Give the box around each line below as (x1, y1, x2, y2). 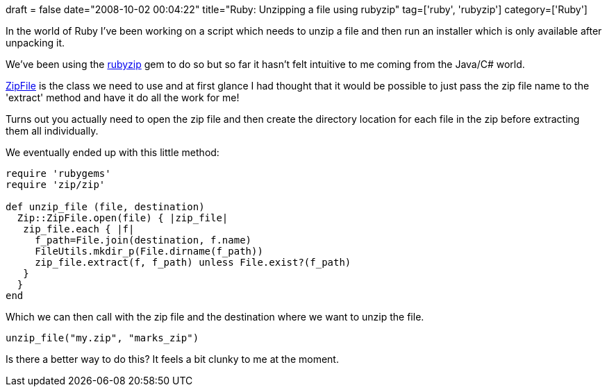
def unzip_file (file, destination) (6, 201, 205, 212)
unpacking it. (6, 37, 65, 49)
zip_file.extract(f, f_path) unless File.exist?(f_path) (35, 257, 351, 268)
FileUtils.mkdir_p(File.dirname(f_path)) (35, 246, 263, 257)
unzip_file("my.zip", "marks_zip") (6, 332, 199, 343)
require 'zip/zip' (6, 179, 106, 190)
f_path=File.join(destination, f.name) (35, 235, 252, 246)
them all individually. (6, 125, 99, 137)
